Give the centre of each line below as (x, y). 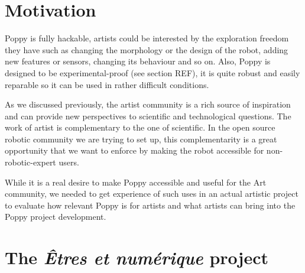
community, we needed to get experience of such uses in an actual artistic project (152, 194)
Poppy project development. (56, 217)
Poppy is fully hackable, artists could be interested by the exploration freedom (147, 38)
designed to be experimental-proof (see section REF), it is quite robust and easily (152, 72)
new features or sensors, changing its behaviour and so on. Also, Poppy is (138, 61)
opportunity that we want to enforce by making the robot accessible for (134, 150)
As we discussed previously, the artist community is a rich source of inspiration (148, 104)
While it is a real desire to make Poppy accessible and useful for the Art (136, 182)
